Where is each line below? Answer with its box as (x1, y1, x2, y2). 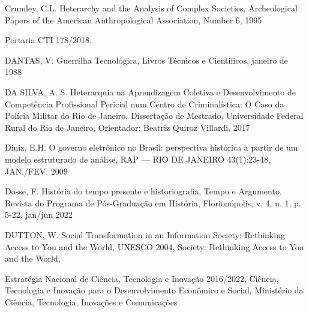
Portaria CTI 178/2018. (5, 34, 92, 46)
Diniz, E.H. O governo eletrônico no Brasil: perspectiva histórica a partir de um (5, 141, 298, 154)
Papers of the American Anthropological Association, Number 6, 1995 (5, 13, 262, 26)
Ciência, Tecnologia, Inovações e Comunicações (5, 295, 178, 308)
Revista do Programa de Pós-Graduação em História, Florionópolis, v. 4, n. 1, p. (5, 196, 301, 209)
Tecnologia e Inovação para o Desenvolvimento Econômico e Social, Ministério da (5, 284, 304, 296)
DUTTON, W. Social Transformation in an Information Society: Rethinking (5, 228, 285, 241)
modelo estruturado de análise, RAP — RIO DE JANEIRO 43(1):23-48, (5, 152, 271, 165)
